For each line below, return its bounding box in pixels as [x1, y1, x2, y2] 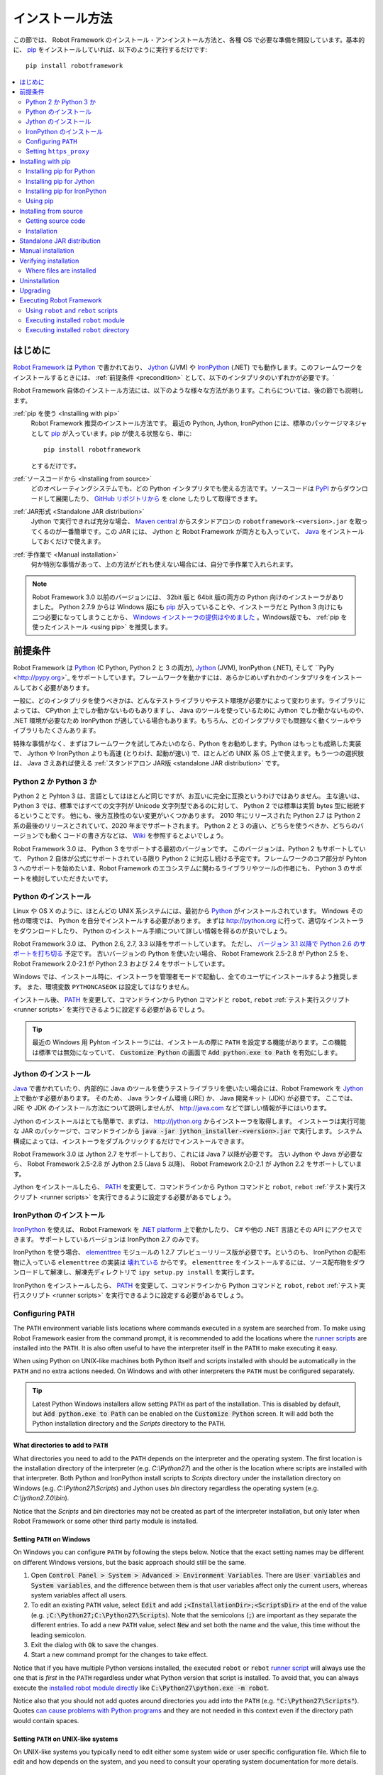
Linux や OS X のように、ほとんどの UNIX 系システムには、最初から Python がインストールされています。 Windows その [13, 906, 363, 915]
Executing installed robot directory [26, 326, 130, 334]
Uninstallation [19, 276, 60, 285]
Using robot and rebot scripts [26, 306, 118, 315]
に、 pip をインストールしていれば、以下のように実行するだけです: [13, 45, 208, 53]
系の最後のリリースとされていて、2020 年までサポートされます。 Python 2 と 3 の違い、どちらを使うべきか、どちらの [13, 821, 358, 830]
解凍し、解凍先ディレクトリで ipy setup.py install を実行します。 [50, 1268, 258, 1277]
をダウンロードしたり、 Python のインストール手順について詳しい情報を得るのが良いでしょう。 [13, 927, 291, 935]
